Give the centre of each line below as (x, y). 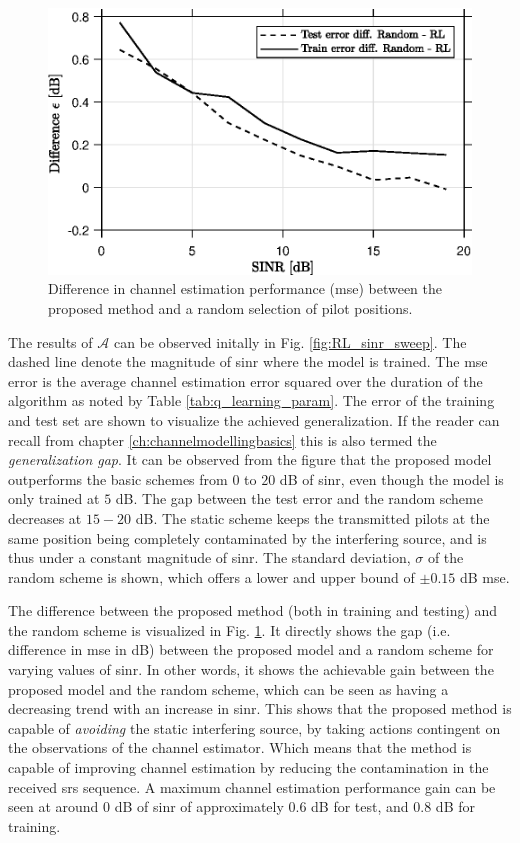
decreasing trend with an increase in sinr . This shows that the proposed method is (260, 708)
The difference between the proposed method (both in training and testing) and (253, 610)
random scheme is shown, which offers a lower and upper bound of (211, 576)
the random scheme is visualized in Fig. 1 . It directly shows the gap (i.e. (229, 629)
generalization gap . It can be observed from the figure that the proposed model (250, 459)
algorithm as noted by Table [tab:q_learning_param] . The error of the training (251, 400)
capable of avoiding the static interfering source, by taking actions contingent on (254, 727)
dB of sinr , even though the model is (391, 478)
